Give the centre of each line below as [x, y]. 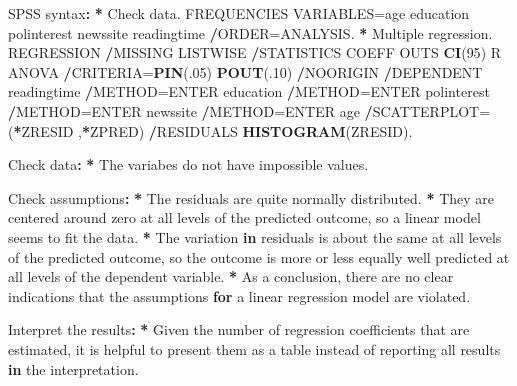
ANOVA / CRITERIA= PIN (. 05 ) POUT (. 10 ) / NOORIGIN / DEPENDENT [245, 71]
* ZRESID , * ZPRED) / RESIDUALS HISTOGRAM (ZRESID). [213, 130]
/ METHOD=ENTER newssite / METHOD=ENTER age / [190, 110]
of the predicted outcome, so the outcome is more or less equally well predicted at [259, 256]
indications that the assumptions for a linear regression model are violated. [239, 295]
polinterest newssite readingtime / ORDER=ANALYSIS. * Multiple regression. [250, 32]
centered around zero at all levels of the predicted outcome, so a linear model [244, 217]
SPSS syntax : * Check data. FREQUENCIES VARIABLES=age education [239, 13]
